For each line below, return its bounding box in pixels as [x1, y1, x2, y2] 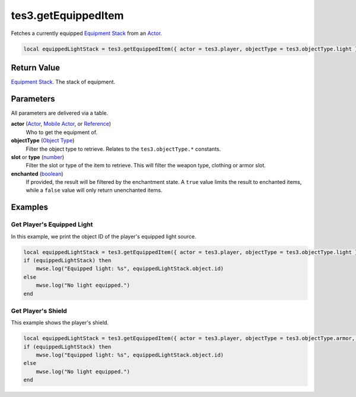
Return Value [11, 62, 61, 72]
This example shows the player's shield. [11, 319, 109, 326]
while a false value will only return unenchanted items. [26, 187, 163, 194]
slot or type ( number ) [11, 153, 65, 160]
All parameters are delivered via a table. [11, 109, 109, 116]
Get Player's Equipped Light [11, 220, 93, 228]
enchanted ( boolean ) [11, 170, 63, 177]
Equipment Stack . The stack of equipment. [11, 78, 116, 85]
